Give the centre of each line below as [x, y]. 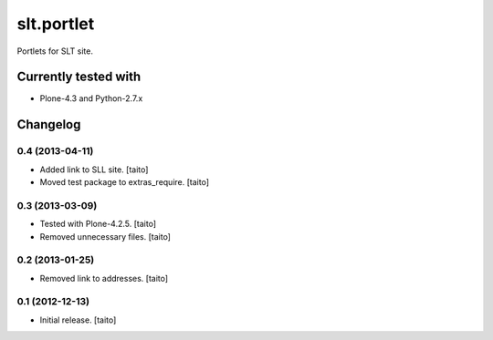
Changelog [49, 124]
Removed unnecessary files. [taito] [105, 236]
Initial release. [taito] [78, 320]
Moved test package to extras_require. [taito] [125, 182]
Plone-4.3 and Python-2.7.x [91, 98]
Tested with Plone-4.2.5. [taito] [98, 224]
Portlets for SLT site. [55, 51]
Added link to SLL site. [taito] [94, 170]
